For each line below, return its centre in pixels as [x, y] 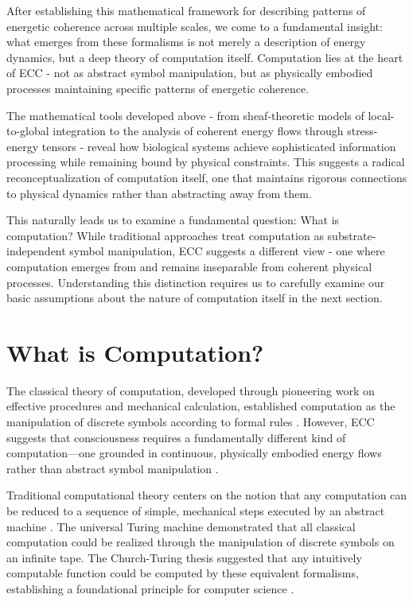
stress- [362, 131]
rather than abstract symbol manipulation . [113, 468]
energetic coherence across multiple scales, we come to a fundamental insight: [195, 26]
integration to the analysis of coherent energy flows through [198, 131]
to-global [28, 131]
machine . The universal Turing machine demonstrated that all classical [181, 526]
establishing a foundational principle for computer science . [150, 588]
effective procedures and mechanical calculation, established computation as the [201, 406]
